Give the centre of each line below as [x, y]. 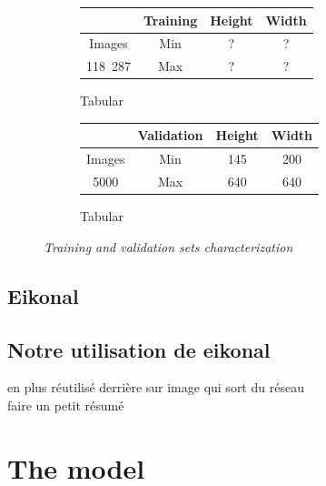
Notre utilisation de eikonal [139, 349]
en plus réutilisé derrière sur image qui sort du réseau [156, 387]
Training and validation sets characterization [168, 246]
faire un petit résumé [66, 405]
